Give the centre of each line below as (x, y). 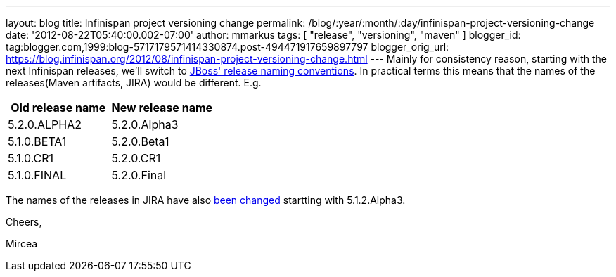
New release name (162, 108)
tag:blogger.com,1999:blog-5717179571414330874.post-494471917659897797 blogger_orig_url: (227, 47)
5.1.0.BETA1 (37, 141)
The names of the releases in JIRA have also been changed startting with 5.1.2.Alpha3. (206, 200)
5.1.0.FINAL (37, 175)
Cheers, (24, 222)
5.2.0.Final (139, 175)
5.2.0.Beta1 (140, 141)
